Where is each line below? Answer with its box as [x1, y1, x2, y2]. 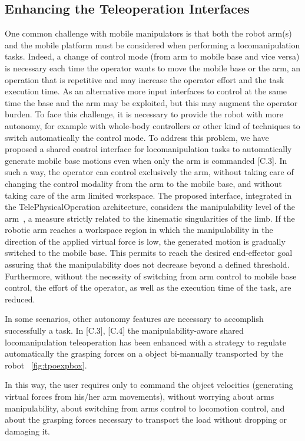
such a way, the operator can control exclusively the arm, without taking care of [5, 166, 294, 178]
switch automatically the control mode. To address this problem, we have [5, 131, 269, 143]
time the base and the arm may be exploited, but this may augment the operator [5, 96, 298, 108]
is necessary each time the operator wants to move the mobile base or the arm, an [5, 61, 301, 74]
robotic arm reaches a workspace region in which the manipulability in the [5, 223, 273, 236]
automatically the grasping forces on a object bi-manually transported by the [5, 347, 283, 360]
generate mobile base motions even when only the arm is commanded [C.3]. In [5, 154, 287, 166]
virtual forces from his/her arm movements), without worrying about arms [5, 390, 274, 403]
